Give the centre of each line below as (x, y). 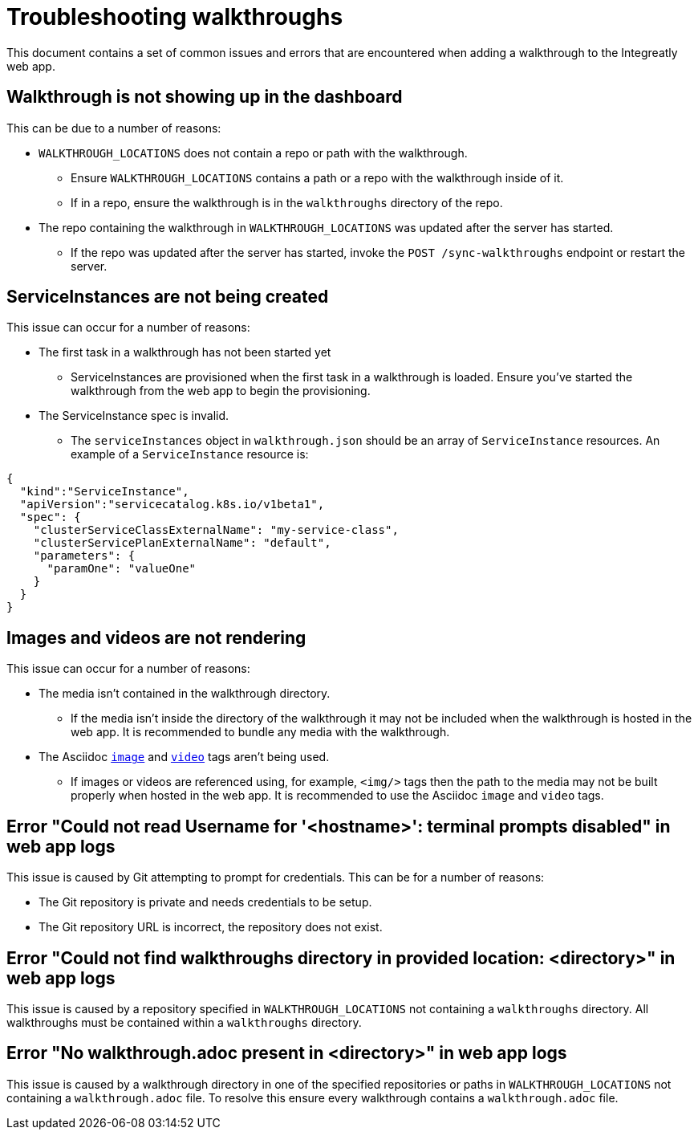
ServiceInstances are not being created (168, 297)
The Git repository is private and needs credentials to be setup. (205, 902)
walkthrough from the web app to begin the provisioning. (221, 391)
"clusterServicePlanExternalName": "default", (182, 543)
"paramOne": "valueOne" (122, 569)
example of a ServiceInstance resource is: (190, 454)
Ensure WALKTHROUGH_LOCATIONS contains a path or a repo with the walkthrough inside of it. (317, 177)
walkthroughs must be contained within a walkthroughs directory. (184, 1022)
